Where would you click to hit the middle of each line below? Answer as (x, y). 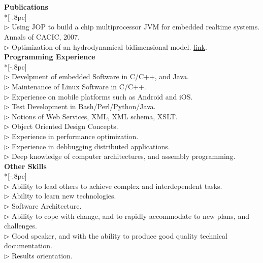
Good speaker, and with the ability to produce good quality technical (120, 235)
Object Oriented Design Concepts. (65, 126)
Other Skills (25, 166)
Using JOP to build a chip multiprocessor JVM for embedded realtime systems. (136, 27)
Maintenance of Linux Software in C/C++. (79, 86)
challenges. (21, 226)
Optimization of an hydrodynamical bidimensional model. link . (109, 46)
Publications (26, 7)
